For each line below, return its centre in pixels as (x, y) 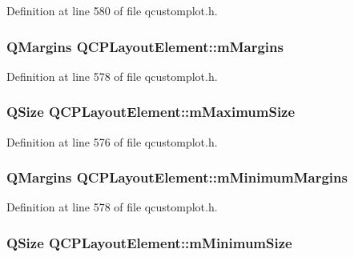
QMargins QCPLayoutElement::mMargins (145, 46)
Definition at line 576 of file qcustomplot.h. (112, 141)
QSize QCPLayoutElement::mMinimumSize (149, 242)
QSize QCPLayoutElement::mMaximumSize (151, 112)
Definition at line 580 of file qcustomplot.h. (112, 10)
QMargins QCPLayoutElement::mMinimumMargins (177, 177)
